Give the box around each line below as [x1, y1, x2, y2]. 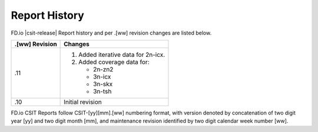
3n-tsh [93, 87, 112, 95]
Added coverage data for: [78, 57, 150, 66]
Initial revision [64, 97, 102, 106]
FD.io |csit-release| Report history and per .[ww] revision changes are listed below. [11, 29, 212, 36]
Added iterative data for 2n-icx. [78, 50, 165, 59]
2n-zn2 [93, 65, 114, 73]
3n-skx [93, 80, 113, 88]
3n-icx [93, 72, 111, 80]
